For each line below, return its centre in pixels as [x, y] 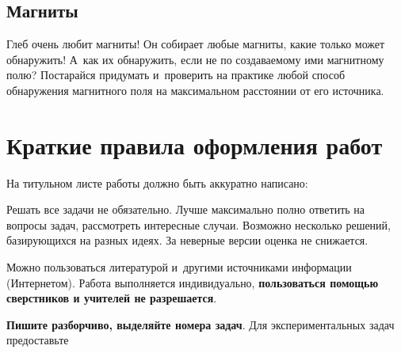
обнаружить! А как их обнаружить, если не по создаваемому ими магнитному [195, 59]
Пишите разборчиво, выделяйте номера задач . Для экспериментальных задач [200, 324]
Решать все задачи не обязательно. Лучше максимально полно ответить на [186, 209]
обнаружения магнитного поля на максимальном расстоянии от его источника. [195, 90]
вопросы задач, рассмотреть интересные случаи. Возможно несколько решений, [199, 224]
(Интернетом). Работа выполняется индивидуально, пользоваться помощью [193, 282]
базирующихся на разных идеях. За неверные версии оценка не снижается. [187, 240]
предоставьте [38, 340]
